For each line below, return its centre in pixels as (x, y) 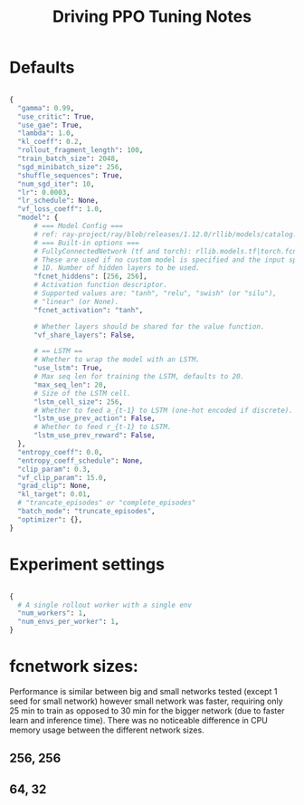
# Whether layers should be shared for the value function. (149, 326)
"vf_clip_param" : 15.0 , (62, 477)
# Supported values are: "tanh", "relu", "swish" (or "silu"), (155, 293)
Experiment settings (87, 564)
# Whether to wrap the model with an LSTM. (117, 359)
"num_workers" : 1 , (52, 613)
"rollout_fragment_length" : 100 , (81, 150)
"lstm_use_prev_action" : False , (94, 418)
